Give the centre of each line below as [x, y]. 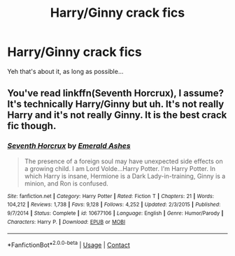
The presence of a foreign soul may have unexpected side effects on [124, 161]
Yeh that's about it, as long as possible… [65, 71]
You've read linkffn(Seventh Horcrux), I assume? [116, 93]
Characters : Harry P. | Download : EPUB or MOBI [66, 222]
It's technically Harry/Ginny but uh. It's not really [116, 104]
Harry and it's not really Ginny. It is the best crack [117, 115]
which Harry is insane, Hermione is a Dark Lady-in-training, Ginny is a [125, 176]
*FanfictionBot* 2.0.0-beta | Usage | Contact [69, 244]
